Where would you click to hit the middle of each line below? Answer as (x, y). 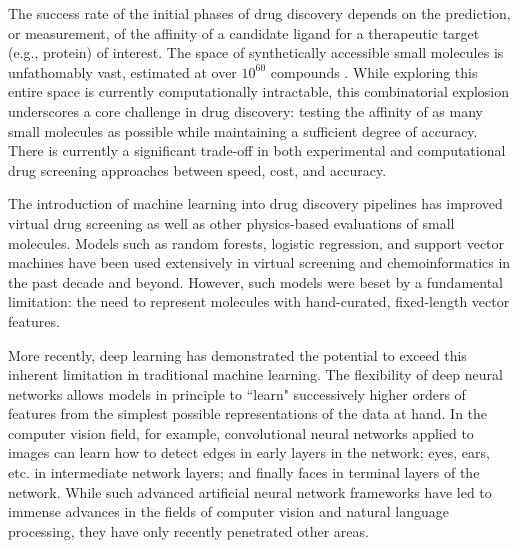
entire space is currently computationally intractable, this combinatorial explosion (259, 91)
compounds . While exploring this (374, 71)
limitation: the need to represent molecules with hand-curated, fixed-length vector (259, 301)
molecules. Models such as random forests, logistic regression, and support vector (256, 242)
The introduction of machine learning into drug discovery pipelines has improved (255, 203)
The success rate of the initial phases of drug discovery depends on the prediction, (259, 13)
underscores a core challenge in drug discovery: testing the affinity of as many (245, 110)
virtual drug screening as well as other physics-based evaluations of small (231, 222)
